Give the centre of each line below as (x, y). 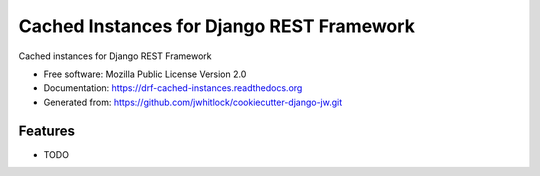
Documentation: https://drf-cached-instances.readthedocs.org (173, 88)
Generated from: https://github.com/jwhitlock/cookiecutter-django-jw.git (193, 102)
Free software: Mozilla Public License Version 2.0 (145, 74)
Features (46, 130)
